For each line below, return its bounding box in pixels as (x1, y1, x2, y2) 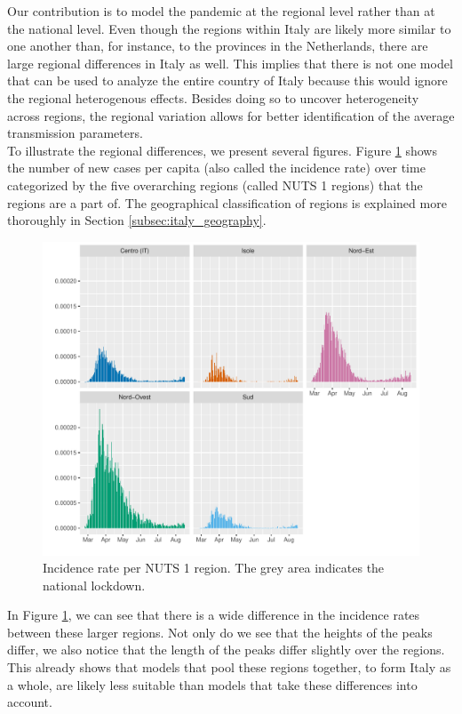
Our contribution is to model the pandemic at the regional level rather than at (7, 2, 435, 20)
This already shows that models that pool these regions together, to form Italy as (7, 658, 451, 677)
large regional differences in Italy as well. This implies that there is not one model (7, 53, 453, 72)
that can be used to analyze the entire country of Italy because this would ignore (7, 71, 448, 90)
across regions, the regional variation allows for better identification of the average (7, 106, 455, 124)
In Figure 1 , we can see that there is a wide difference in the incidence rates (7, 606, 420, 624)
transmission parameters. (7, 124, 143, 142)
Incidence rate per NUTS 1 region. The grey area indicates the (43, 558, 385, 577)
